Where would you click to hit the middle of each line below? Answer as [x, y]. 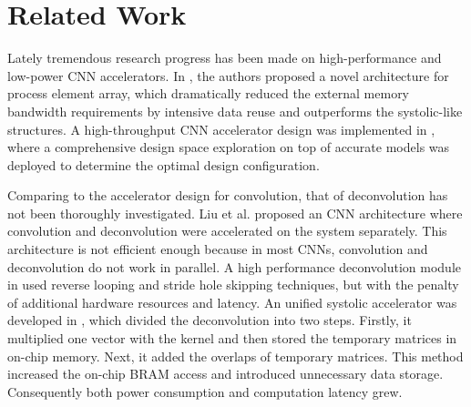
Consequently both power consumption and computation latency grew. [205, 391]
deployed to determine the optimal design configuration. [164, 164]
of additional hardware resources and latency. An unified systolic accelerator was [232, 302]
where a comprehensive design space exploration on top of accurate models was [229, 147]
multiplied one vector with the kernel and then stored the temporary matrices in [232, 338]
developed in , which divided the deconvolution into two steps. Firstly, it [210, 320]
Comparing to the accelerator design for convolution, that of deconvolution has [228, 195]
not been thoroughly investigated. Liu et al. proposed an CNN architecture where [235, 213]
